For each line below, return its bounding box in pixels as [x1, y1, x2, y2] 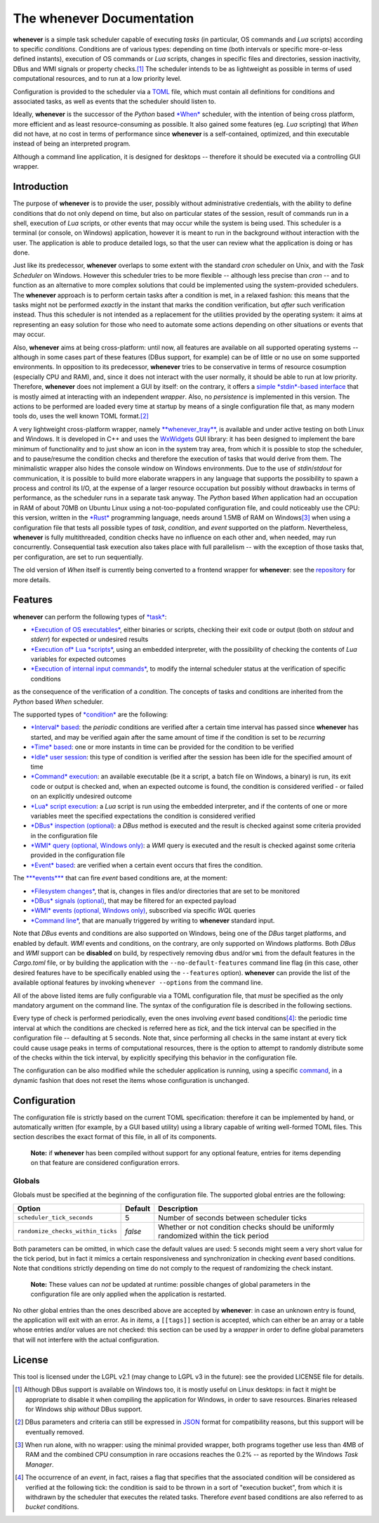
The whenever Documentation [13, 11, 194, 26]
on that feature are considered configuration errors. [30, 1159, 180, 1167]
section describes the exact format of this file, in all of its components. [13, 1133, 217, 1141]
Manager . [25, 1460, 54, 1469]
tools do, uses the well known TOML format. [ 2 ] [13, 412, 149, 420]
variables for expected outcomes [30, 655, 126, 664]
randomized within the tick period [158, 1230, 270, 1240]
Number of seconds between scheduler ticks [158, 1213, 307, 1223]
